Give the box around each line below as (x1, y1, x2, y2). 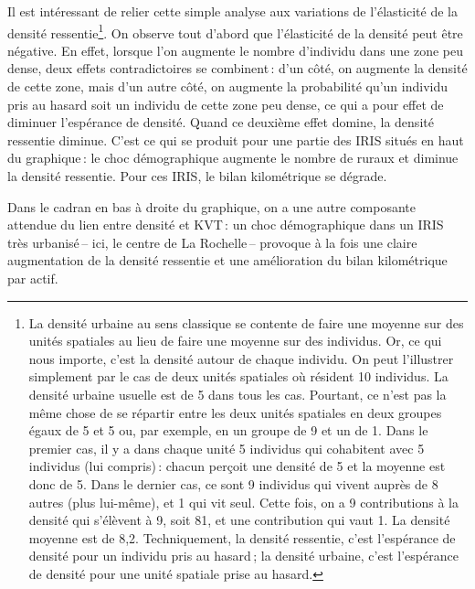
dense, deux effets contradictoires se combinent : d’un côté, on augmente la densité (7, 59, 468, 78)
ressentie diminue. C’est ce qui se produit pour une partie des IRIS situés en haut (7, 130, 464, 149)
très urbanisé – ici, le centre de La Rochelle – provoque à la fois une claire (7, 232, 417, 252)
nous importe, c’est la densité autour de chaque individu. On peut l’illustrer (28, 348, 454, 368)
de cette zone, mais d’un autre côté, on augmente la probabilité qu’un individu (7, 77, 449, 96)
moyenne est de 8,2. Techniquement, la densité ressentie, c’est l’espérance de (28, 528, 456, 547)
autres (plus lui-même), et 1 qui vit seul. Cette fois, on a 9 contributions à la (28, 492, 459, 511)
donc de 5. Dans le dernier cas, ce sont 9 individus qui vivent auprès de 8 (28, 474, 438, 493)
